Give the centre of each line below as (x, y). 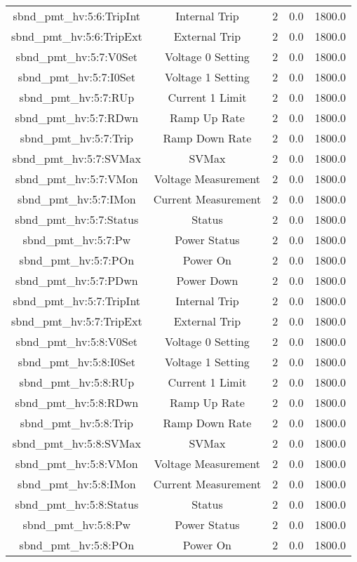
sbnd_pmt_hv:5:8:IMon (77, 484)
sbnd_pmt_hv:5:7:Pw (77, 240)
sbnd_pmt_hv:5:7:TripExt (77, 321)
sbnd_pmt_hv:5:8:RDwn (77, 402)
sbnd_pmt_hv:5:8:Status (77, 504)
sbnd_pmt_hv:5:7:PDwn (76, 280)
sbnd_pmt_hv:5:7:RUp (77, 97)
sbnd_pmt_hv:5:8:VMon (76, 463)
